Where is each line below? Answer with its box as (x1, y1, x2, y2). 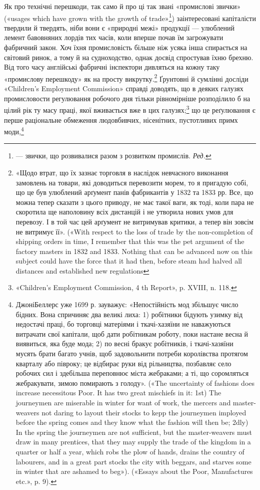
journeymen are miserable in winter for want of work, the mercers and (15, 397, 231, 407)
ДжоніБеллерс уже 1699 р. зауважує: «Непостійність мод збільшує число (15, 299, 238, 310)
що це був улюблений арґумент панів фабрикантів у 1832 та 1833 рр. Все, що (15, 187, 253, 197)
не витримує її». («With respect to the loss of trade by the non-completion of (15, 226, 253, 236)
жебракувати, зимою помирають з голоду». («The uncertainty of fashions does (15, 377, 255, 388)
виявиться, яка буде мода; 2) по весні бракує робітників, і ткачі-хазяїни (15, 338, 233, 349)
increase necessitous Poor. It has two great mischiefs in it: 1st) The (15, 387, 221, 398)
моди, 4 (4, 125, 24, 136)
